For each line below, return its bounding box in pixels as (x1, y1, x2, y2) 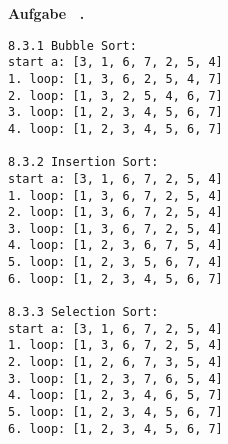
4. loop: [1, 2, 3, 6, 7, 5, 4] (8, 238, 223, 253)
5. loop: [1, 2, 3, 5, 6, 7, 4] (8, 255, 223, 270)
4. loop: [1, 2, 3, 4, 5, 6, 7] (8, 121, 223, 136)
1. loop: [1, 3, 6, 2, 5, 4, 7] (8, 71, 223, 86)
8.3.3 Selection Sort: (8, 305, 159, 320)
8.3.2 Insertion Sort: (8, 155, 159, 170)
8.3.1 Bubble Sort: (8, 38, 137, 53)
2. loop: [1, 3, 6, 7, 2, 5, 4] (8, 205, 223, 220)
